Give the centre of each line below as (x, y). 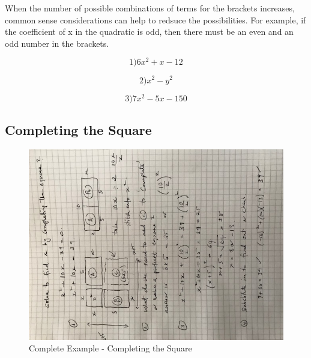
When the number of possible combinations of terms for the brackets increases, (150, 8)
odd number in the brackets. (57, 43)
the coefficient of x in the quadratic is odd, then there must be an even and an (149, 31)
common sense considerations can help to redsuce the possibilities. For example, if (155, 19)
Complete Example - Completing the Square (110, 348)
